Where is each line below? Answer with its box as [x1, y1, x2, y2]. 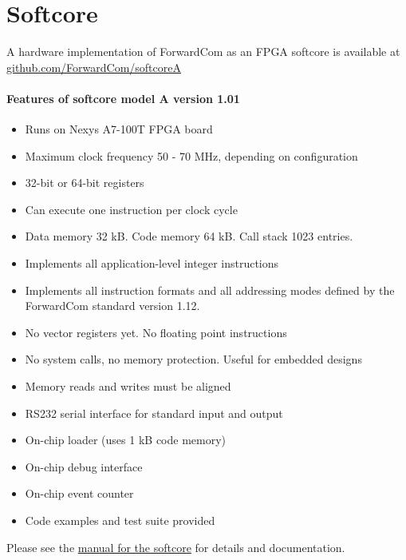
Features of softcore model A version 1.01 [6, 89, 240, 106]
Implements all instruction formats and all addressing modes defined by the [25, 281, 395, 298]
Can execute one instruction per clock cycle [25, 201, 238, 217]
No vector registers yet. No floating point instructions [25, 324, 287, 340]
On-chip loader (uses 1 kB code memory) [25, 431, 227, 448]
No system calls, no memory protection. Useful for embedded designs [25, 351, 362, 367]
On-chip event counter [25, 485, 134, 502]
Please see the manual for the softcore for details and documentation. [6, 538, 345, 555]
